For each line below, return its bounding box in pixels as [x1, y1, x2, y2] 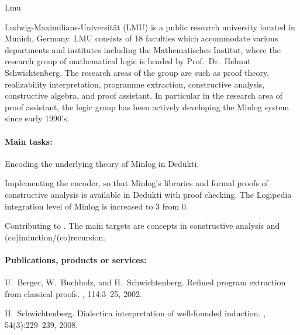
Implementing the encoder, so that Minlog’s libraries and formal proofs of [5, 177, 268, 189]
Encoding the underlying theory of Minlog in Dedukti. [5, 157, 199, 169]
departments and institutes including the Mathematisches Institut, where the [5, 43, 281, 55]
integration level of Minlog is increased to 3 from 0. [5, 200, 188, 212]
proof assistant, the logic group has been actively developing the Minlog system [5, 100, 289, 113]
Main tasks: [5, 135, 53, 147]
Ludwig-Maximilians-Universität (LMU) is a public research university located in [5, 20, 295, 33]
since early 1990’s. [5, 112, 70, 124]
